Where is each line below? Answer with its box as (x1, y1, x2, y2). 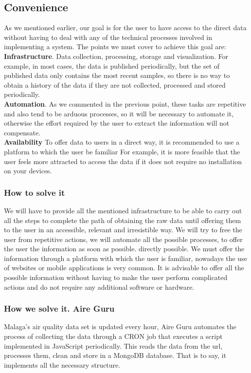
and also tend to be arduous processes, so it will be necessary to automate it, (4, 108, 234, 118)
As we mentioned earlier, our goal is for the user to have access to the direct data (4, 22, 247, 33)
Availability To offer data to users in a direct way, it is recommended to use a (4, 137, 240, 147)
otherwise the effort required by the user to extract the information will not (4, 118, 230, 128)
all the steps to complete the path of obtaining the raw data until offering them (4, 215, 241, 225)
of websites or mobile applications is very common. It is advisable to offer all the (4, 262, 244, 273)
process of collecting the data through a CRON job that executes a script (4, 331, 223, 341)
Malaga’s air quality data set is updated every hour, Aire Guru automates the (4, 321, 236, 332)
